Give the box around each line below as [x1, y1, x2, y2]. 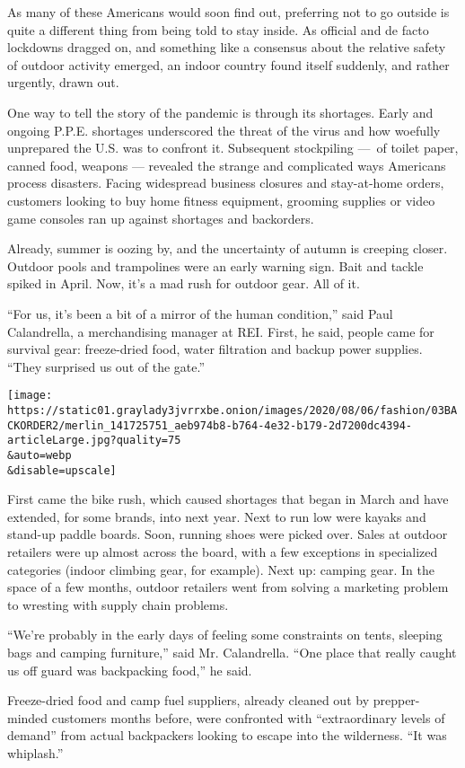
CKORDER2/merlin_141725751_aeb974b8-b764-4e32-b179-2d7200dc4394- [7, 419, 413, 432]
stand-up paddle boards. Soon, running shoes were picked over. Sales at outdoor [7, 525, 448, 543]
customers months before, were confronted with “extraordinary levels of [51, 708, 445, 727]
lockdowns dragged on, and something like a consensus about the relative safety [7, 38, 446, 57]
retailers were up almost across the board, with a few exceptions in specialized [7, 543, 438, 561]
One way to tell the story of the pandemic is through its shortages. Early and [7, 102, 434, 121]
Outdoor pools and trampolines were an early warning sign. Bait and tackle [7, 256, 424, 275]
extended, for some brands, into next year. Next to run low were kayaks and [7, 507, 426, 525]
